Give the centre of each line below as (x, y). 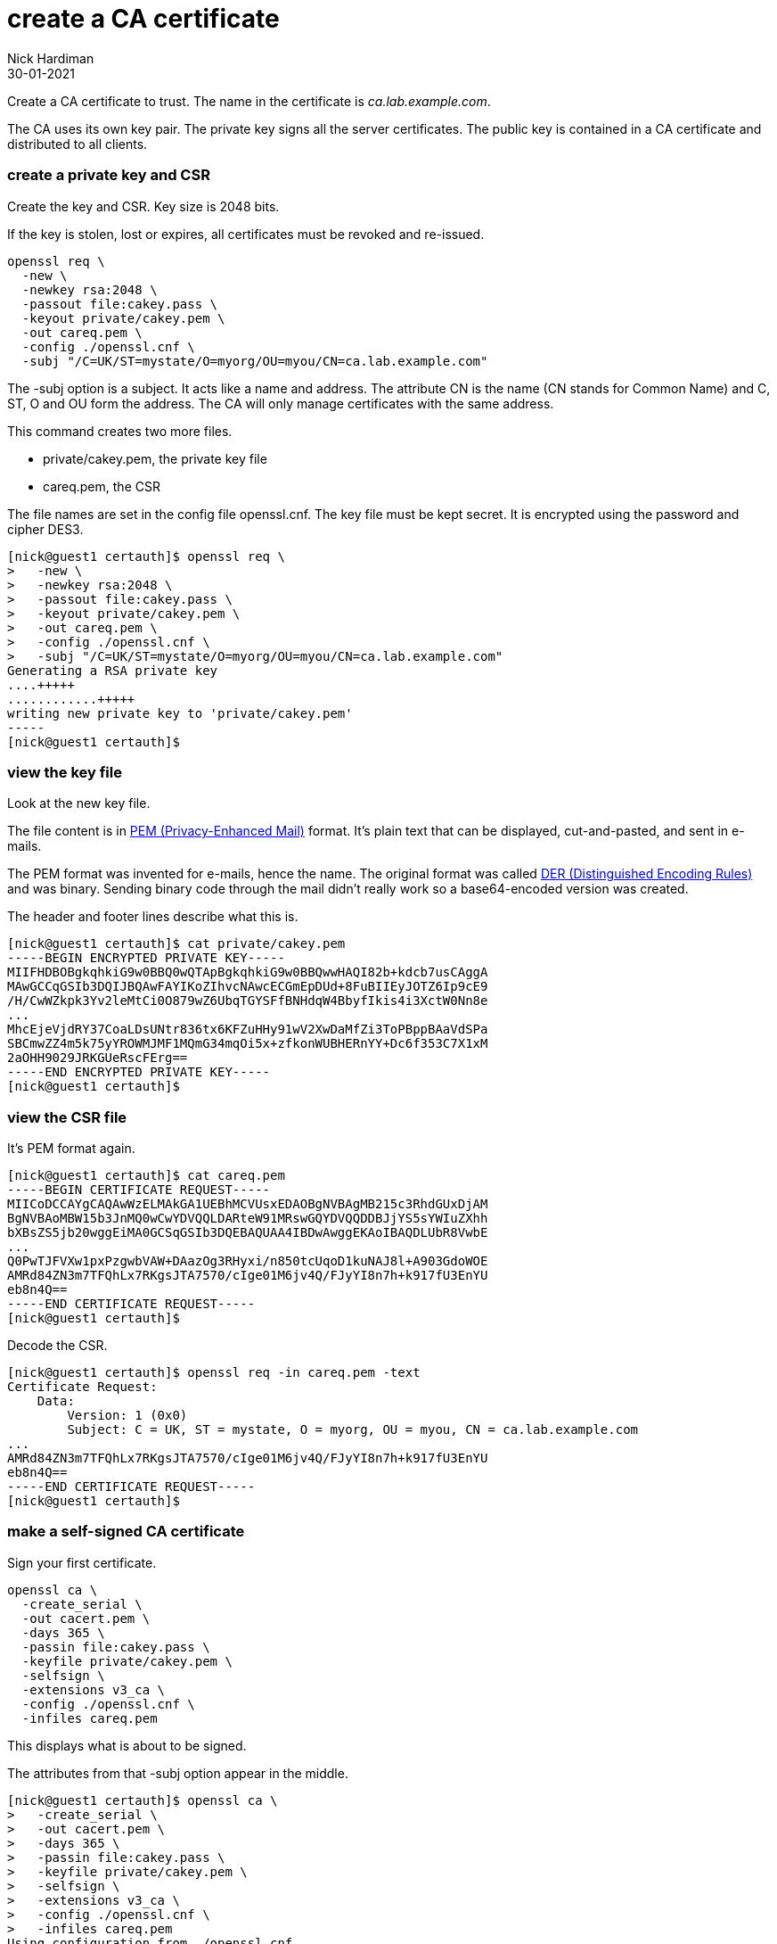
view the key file (65, 772)
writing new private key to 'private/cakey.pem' (180, 713)
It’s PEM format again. (71, 1148)
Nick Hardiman (51, 58)
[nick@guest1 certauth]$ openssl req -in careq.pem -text (214, 1372)
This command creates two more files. (120, 431)
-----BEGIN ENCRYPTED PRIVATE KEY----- (146, 958)
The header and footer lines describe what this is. (153, 917)
